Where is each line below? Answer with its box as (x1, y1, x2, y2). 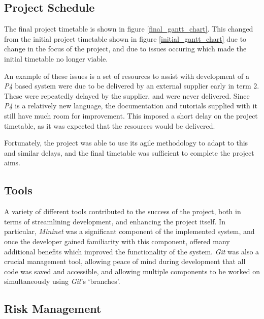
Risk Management (4, 301, 102, 316)
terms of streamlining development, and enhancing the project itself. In (4, 216, 225, 226)
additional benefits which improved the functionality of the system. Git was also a (4, 246, 259, 256)
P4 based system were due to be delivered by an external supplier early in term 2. (4, 80, 259, 91)
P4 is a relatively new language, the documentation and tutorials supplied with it (4, 100, 257, 111)
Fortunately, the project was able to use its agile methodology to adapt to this (4, 137, 248, 148)
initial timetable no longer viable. (4, 53, 108, 64)
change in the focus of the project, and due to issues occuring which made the (4, 43, 247, 54)
